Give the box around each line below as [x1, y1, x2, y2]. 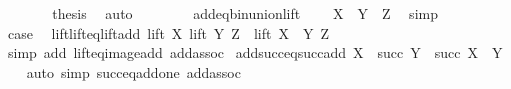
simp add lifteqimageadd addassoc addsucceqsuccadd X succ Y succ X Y [7, 42, 503, 63]
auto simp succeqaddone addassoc [26, 61, 241, 82]
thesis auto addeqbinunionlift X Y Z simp [52, 3, 438, 23]
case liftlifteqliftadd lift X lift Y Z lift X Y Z [7, 22, 329, 43]
